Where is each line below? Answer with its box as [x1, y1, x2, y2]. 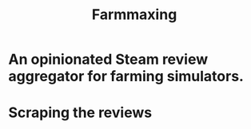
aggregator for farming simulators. [8, 68, 244, 85]
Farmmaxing [91, 6, 177, 24]
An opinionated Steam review [8, 50, 209, 68]
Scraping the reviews [8, 104, 153, 122]
